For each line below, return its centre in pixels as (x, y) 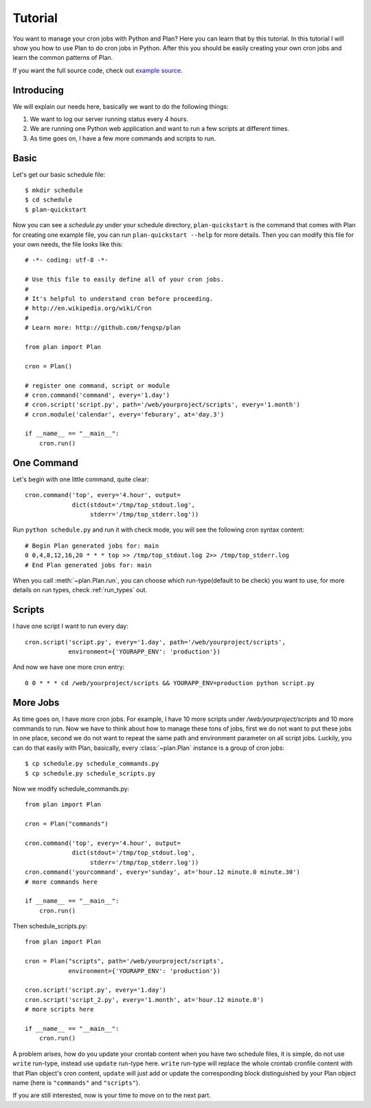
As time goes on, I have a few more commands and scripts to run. (123, 138)
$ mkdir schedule (54, 190)
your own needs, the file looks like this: (68, 244)
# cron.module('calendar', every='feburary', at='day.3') (125, 414)
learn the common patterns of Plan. (63, 58)
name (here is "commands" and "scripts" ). (76, 1083)
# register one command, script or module (98, 385)
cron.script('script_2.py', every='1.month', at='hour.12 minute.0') (145, 1000)
